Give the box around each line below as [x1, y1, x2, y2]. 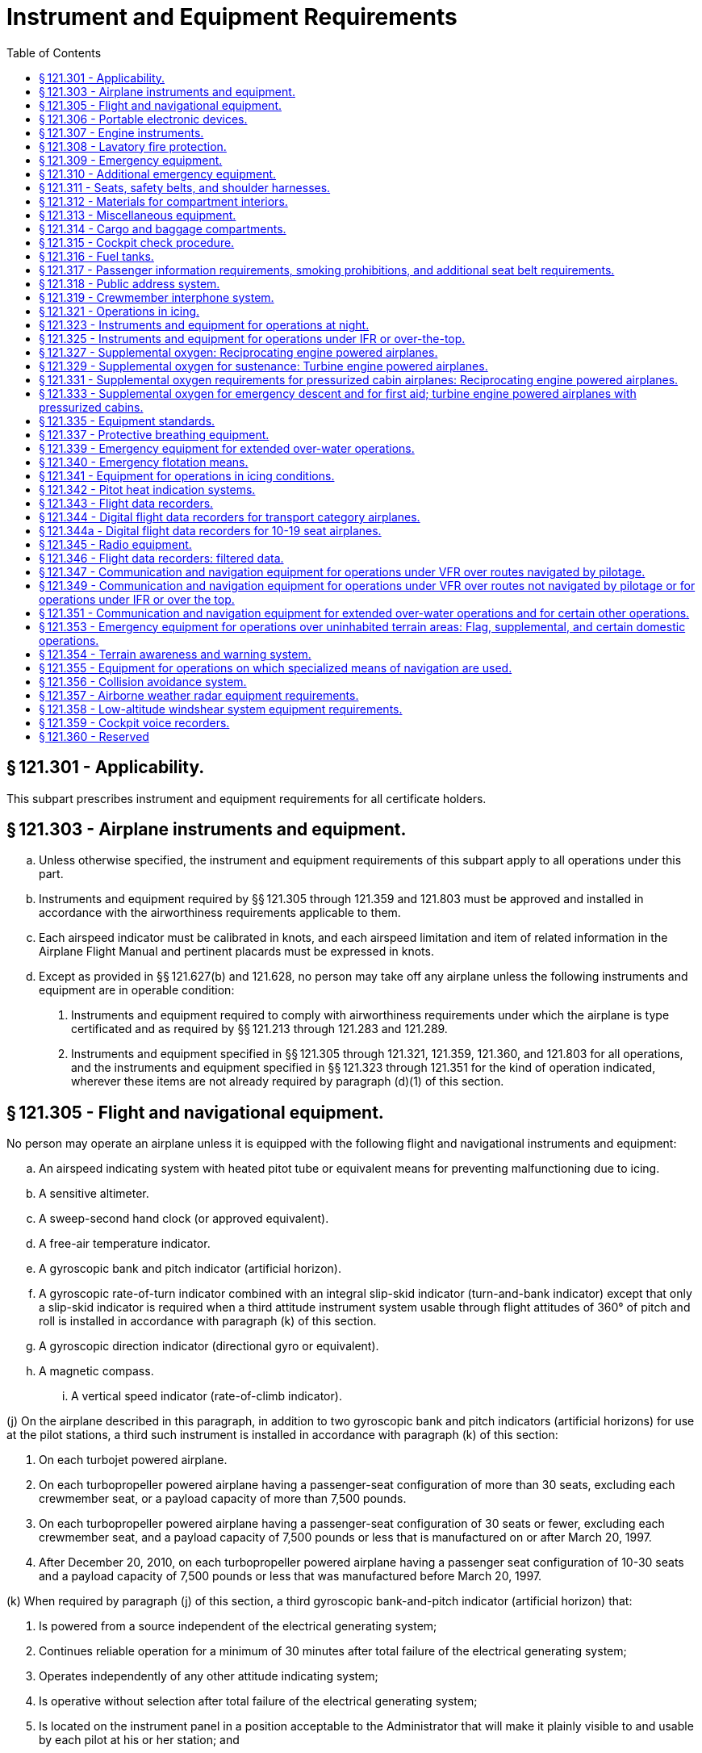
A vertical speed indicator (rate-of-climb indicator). [71, 1389, 342, 1404]
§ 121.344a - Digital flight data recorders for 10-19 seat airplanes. [39, 523, 382, 538]
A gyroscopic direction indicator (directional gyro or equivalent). [39, 1339, 379, 1353]
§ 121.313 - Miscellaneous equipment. [39, 207, 236, 222]
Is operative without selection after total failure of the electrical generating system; [39, 1694, 478, 1709]
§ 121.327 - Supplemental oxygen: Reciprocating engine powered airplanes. [39, 345, 438, 359]
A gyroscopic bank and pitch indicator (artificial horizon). [39, 1261, 341, 1276]
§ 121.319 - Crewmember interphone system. [39, 290, 274, 304]
